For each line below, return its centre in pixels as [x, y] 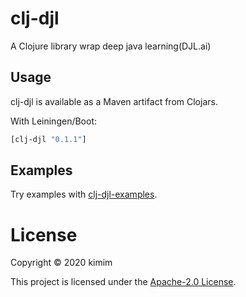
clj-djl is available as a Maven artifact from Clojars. [114, 101]
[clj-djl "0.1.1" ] [48, 139]
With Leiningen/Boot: [54, 121]
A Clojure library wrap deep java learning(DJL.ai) [111, 46]
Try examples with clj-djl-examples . [84, 194]
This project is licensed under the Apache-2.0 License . [123, 282]
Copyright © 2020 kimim [61, 263]
